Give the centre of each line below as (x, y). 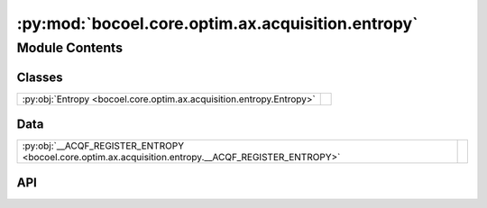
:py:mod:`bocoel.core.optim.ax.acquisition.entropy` (217, 23)
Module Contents (70, 48)
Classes (40, 77)
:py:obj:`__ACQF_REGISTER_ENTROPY (103, 146)
